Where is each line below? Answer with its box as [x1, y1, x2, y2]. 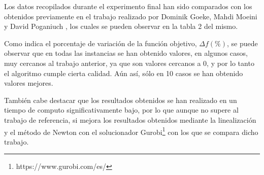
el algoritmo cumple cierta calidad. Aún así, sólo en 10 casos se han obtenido [4, 67, 243, 78]
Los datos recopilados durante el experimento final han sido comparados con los [4, 1, 252, 11]
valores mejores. [4, 78, 53, 88]
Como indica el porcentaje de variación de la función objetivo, [4, 38, 197, 48]
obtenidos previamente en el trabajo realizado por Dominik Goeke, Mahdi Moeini [4, 11, 257, 21]
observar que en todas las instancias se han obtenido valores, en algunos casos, [4, 48, 248, 58]
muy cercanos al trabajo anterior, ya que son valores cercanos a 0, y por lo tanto [4, 57, 254, 68]
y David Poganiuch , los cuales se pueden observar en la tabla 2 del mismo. [4, 21, 238, 31]
